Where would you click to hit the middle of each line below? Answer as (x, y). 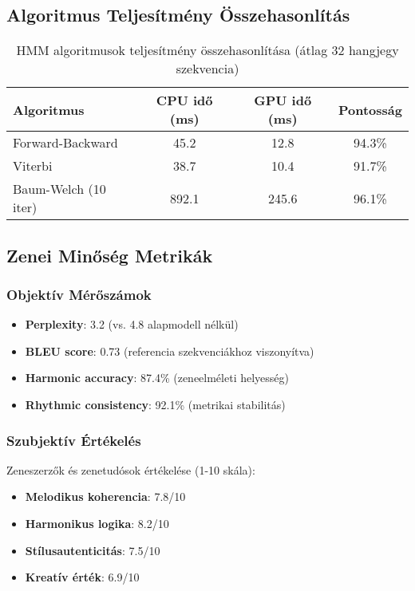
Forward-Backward (65, 143)
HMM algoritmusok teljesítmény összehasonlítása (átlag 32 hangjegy (207, 50)
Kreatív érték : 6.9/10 (82, 577)
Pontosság (370, 109)
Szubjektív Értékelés (74, 440)
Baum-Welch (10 (59, 189)
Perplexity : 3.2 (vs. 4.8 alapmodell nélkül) (132, 324)
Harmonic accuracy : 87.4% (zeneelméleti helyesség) (157, 378)
